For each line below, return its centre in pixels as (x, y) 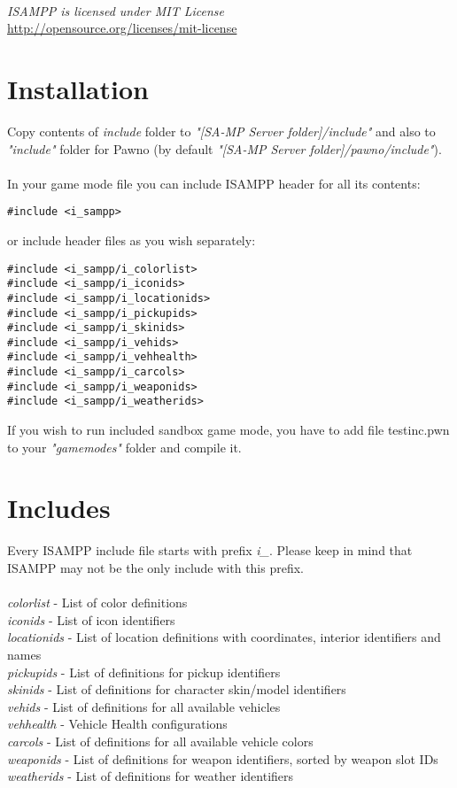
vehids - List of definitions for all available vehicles (144, 706)
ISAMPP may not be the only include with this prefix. (155, 568)
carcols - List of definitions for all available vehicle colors (160, 741)
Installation (78, 88)
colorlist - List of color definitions (97, 603)
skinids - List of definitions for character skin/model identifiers (177, 689)
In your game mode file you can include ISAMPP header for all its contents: (214, 183)
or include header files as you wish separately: (132, 239)
